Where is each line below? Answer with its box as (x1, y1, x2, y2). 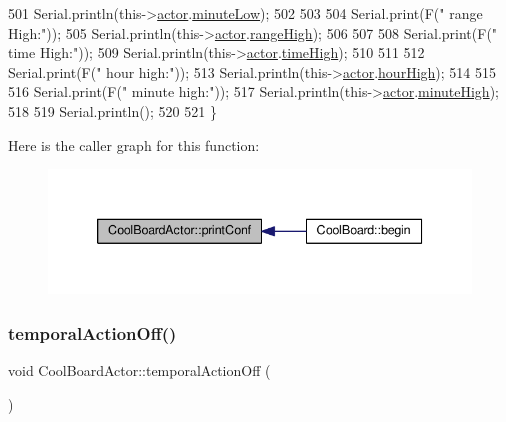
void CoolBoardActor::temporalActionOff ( (8, 360, 271, 381)
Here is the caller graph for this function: (8, 134, 260, 155)
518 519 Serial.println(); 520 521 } (8, 100, 217, 121)
